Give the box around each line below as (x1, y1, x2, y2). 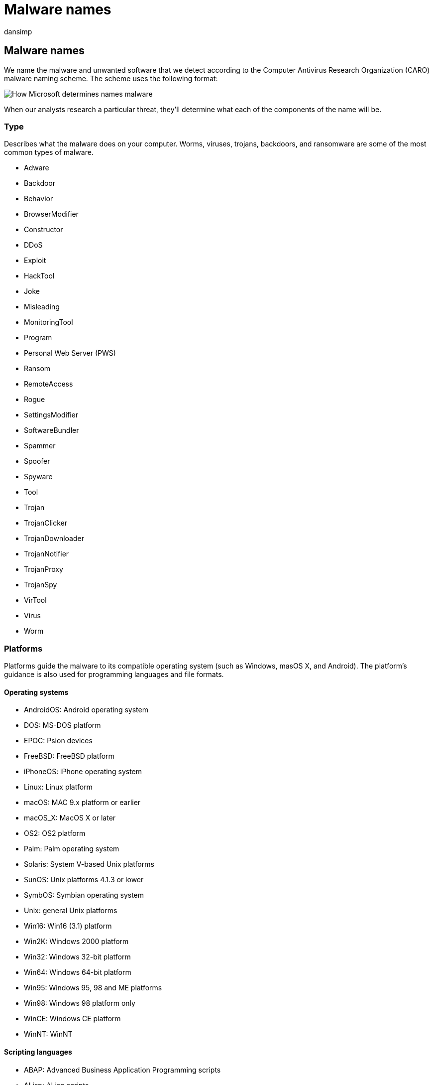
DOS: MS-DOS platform (24, 721, 101, 730)
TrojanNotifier (24, 549, 69, 558)
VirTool (24, 596, 47, 605)
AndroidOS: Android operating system (24, 705, 148, 714)
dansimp (4, 27, 32, 36)
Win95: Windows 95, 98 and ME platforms (24, 983, 162, 992)
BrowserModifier (24, 210, 79, 219)
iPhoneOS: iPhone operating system (24, 767, 142, 776)
